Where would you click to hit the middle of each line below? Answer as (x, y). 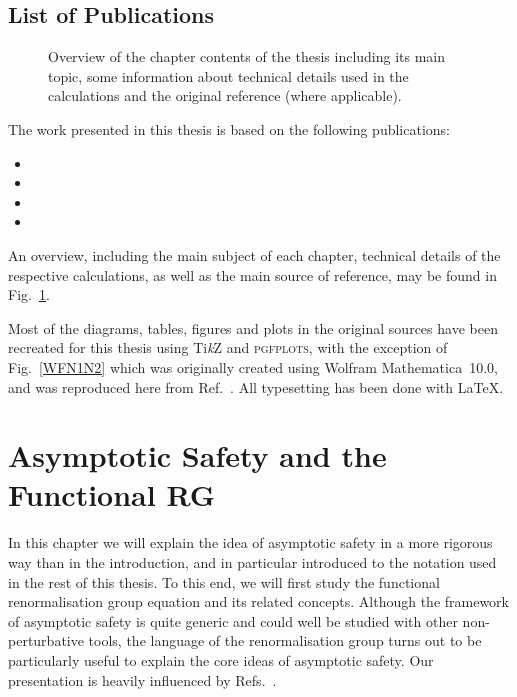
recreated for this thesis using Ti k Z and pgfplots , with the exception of (228, 347)
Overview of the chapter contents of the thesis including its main (247, 56)
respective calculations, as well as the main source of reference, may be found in (252, 274)
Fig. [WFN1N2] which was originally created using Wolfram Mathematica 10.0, (253, 366)
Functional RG (112, 494)
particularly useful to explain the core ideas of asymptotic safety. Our (221, 659)
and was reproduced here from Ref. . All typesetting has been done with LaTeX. (256, 386)
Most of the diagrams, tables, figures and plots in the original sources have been (253, 327)
